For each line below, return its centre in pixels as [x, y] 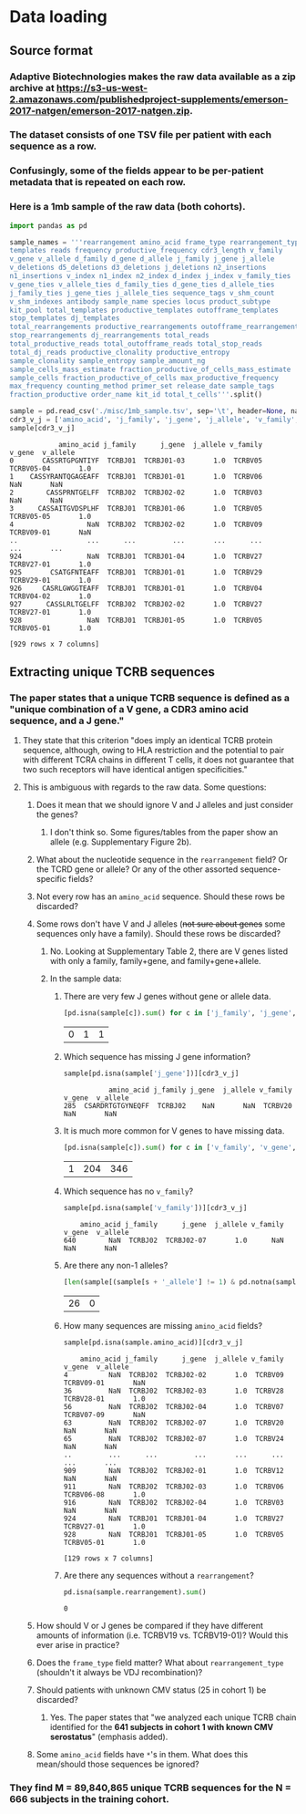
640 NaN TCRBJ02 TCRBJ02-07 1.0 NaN [173, 1240]
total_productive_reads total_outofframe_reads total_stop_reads [136, 344]
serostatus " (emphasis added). [109, 1736]
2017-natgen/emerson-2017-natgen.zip [100, 110]
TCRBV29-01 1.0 [51, 580]
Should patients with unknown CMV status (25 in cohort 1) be [151, 1690]
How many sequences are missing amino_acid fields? [163, 1325]
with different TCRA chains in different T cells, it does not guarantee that [158, 760]
